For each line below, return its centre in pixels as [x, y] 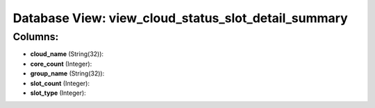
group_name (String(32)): [67, 73]
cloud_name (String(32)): [67, 54]
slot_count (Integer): [60, 83]
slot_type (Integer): [58, 93]
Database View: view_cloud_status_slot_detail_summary [181, 18]
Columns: [36, 37]
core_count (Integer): [61, 64]
